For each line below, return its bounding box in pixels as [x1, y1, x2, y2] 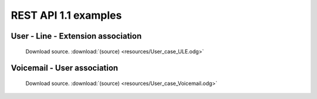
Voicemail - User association [11, 63, 119, 73]
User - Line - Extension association [11, 31, 142, 41]
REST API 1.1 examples [11, 9, 122, 22]
